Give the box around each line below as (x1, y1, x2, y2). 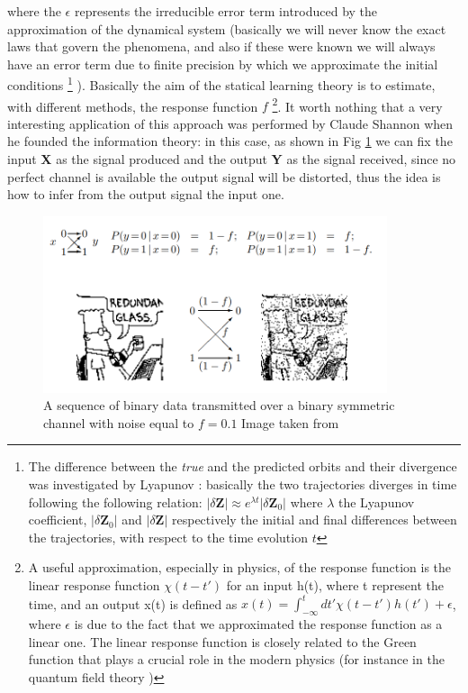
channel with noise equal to (43, 413, 194, 432)
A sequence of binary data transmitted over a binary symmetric (43, 396, 395, 415)
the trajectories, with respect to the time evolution (28, 527, 308, 546)
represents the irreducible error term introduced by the (74, 2, 378, 20)
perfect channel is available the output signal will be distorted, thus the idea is (7, 167, 441, 186)
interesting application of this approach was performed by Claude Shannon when (7, 114, 454, 132)
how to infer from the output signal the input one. (7, 185, 284, 204)
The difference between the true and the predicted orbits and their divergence (28, 457, 457, 476)
